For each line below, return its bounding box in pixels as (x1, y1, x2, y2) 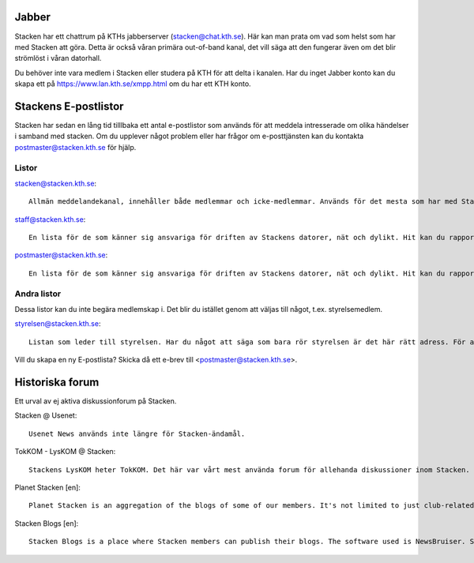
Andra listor (14, 288, 62, 299)
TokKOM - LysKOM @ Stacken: (14, 447, 116, 456)
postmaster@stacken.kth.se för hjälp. (14, 142, 137, 152)
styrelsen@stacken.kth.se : (14, 319, 101, 328)
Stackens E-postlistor (14, 99, 124, 113)
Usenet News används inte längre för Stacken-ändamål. (28, 429, 246, 438)
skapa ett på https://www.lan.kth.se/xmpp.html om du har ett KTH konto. (14, 79, 252, 88)
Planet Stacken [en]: (14, 482, 81, 493)
